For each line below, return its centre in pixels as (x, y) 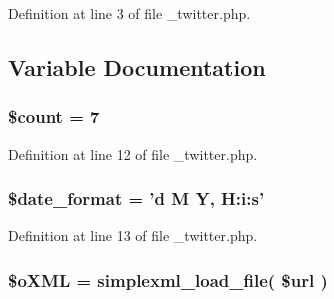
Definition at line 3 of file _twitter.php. (129, 13)
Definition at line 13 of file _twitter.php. (133, 235)
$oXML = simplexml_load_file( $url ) (168, 279)
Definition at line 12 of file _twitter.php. (133, 153)
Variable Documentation (137, 66)
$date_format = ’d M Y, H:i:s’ (136, 198)
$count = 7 (54, 116)
